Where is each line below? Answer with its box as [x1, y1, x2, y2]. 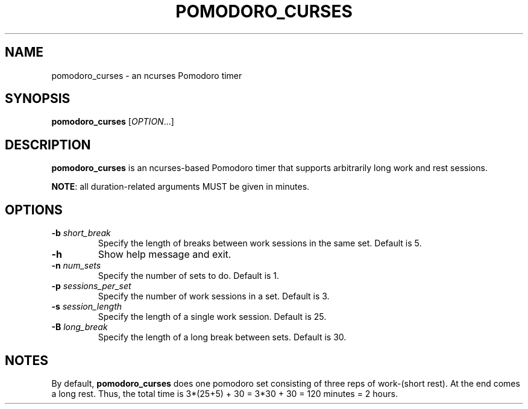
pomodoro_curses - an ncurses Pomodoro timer [51, 70, 242, 81]
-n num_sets [51, 260, 101, 271]
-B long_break [51, 322, 108, 333]
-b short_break [51, 228, 111, 239]
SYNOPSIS [5, 91, 71, 107]
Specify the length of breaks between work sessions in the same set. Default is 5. [98, 238, 422, 249]
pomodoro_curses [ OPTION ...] [51, 116, 174, 127]
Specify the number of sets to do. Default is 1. [98, 270, 280, 281]
